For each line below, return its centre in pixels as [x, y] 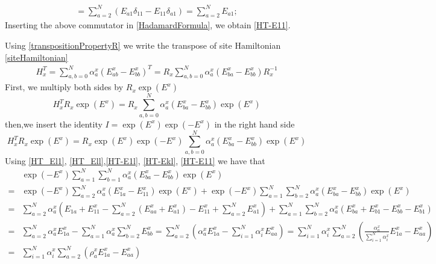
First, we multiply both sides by [64, 87]
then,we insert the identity [54, 124]
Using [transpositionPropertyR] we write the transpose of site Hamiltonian [143, 45]
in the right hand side [254, 124]
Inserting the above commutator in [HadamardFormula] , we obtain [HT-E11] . [148, 25]
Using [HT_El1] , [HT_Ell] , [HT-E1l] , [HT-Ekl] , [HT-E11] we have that [135, 160]
